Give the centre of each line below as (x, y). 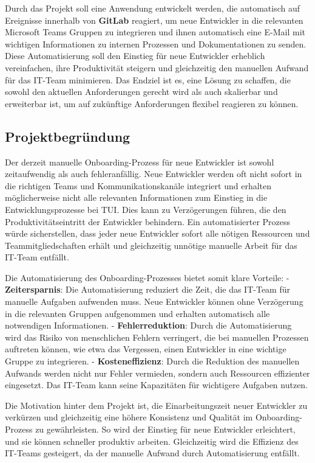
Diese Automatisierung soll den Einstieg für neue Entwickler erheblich (135, 56)
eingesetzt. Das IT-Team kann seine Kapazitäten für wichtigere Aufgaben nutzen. (157, 385)
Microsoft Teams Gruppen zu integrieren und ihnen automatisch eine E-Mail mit (155, 32)
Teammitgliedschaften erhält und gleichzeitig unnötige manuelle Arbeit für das (151, 245)
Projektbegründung (68, 136)
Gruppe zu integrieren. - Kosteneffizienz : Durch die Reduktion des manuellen (152, 361)
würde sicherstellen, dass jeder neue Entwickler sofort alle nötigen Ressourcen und (157, 233)
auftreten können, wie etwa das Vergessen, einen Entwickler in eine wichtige (146, 349)
